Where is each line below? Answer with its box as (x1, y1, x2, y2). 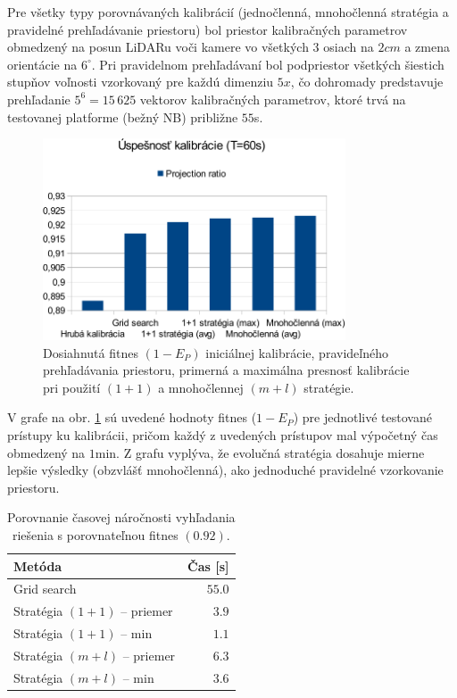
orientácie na (7, 54, 78, 73)
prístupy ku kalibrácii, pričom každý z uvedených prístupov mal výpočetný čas (7, 426, 438, 445)
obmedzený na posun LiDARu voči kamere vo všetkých (7, 37, 309, 56)
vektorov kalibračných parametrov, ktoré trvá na (139, 89, 406, 108)
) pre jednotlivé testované (293, 408, 432, 427)
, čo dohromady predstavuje (290, 72, 444, 91)
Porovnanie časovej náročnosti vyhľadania (7, 508, 236, 527)
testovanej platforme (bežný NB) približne (7, 107, 238, 126)
